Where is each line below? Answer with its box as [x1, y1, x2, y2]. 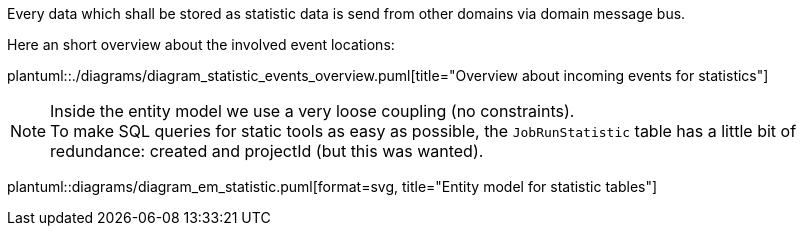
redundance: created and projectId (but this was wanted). [50, 141, 484, 161]
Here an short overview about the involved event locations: [7, 36, 395, 53]
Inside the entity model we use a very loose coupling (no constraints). [50, 101, 575, 121]
